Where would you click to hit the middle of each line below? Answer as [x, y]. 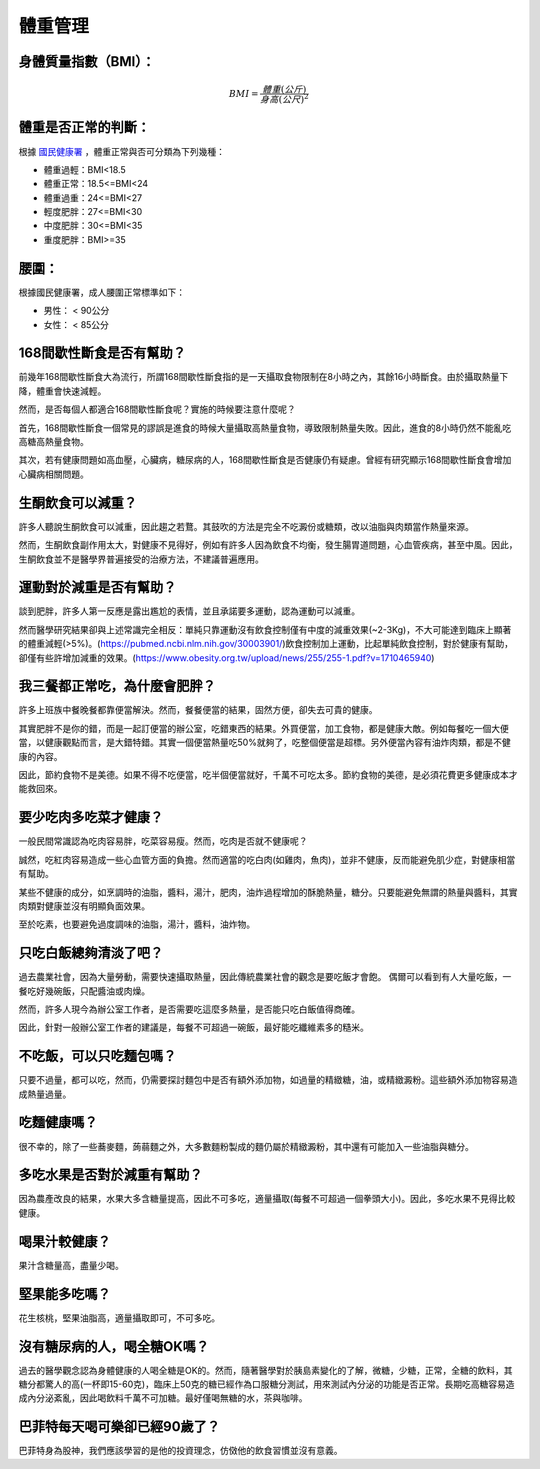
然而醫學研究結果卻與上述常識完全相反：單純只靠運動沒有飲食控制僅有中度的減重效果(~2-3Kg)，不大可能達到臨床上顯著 [265, 629]
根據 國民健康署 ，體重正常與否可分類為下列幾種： [121, 151]
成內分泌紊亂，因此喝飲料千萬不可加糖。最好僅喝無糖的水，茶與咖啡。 [163, 1398]
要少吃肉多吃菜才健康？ [91, 817]
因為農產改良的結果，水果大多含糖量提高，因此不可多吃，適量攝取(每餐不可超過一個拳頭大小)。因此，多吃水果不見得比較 [267, 1199]
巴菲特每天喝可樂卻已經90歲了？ [119, 1426]
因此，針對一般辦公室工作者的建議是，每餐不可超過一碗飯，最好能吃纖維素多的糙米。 [193, 1027]
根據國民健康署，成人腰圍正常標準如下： [101, 292]
